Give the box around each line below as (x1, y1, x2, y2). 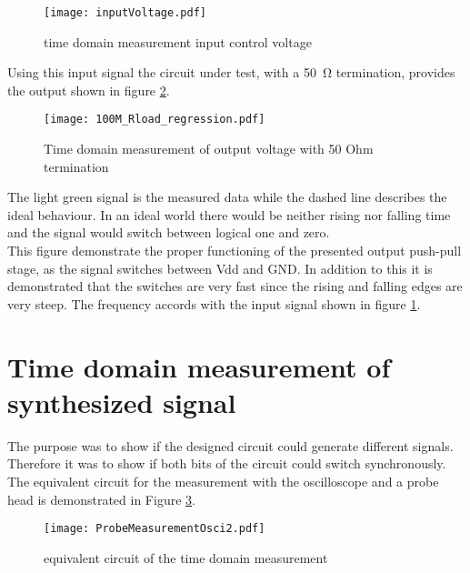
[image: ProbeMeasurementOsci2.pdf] (44, 522, 265, 536)
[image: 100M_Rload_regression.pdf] (44, 113, 265, 126)
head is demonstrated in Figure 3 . (7, 489, 195, 508)
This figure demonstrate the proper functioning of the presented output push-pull (7, 241, 462, 260)
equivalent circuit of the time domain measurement (44, 548, 328, 567)
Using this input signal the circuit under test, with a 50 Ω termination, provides (7, 63, 455, 82)
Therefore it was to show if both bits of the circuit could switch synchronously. (7, 454, 446, 473)
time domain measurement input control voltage (44, 32, 312, 51)
